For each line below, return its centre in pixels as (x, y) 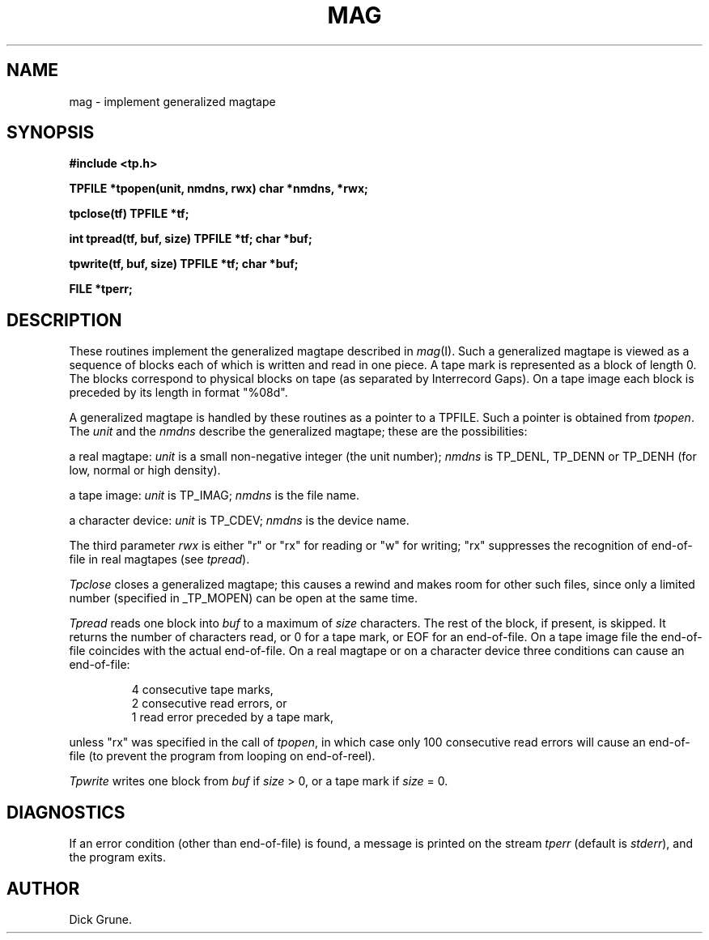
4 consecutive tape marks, (202, 690)
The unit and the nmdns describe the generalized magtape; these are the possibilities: (298, 432)
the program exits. (118, 857)
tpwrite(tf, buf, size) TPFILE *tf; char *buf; (184, 264)
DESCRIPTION (64, 320)
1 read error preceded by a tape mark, (233, 717)
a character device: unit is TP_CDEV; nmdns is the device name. (239, 521)
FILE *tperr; (101, 289)
